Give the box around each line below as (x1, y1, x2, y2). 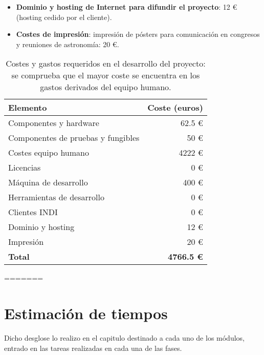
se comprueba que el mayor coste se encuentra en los (11, 69, 200, 81)
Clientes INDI (8, 206, 58, 218)
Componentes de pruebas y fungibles (8, 132, 140, 144)
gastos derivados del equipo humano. (40, 81, 171, 93)
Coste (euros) (147, 101, 203, 114)
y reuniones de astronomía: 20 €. (16, 38, 119, 49)
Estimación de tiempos (4, 303, 168, 324)
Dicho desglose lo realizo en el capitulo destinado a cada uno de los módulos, (4, 332, 245, 343)
